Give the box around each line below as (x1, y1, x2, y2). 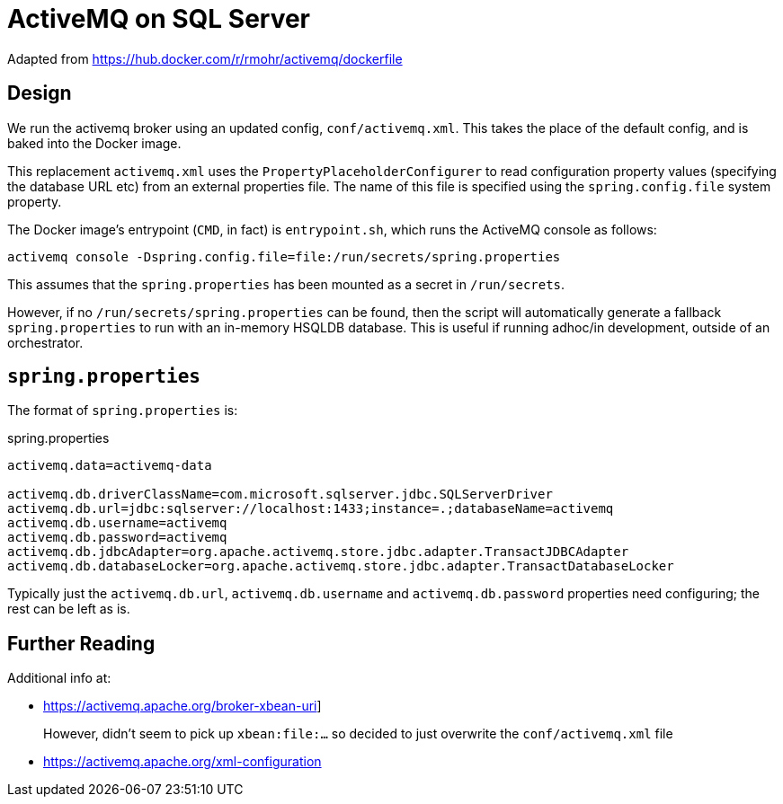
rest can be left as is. (7, 601, 130, 617)
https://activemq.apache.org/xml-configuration (43, 754, 322, 770)
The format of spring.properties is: (7, 402, 238, 419)
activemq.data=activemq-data (7, 458, 212, 473)
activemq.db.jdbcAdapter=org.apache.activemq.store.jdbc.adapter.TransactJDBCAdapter (7, 544, 629, 560)
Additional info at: (7, 670, 111, 686)
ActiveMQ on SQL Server (7, 4, 311, 34)
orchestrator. (7, 334, 84, 350)
